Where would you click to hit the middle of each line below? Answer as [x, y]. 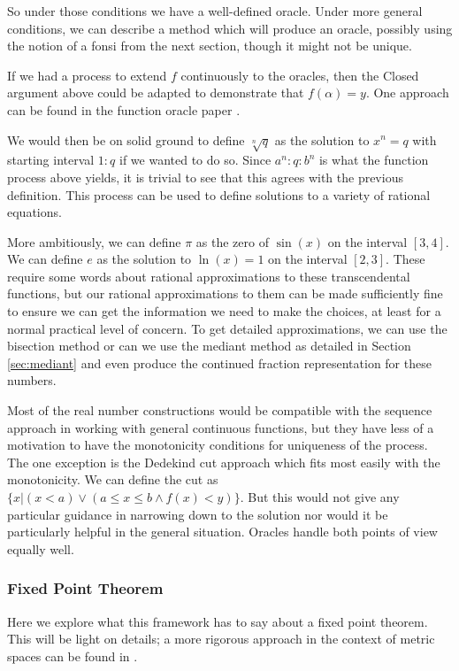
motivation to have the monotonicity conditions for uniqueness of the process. [218, 445]
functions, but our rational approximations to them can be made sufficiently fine [225, 293]
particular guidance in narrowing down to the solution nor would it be [198, 514]
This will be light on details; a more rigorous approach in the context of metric [221, 639]
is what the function [374, 160]
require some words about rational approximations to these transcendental [209, 276]
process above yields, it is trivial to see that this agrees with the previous [205, 177]
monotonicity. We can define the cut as [113, 479]
